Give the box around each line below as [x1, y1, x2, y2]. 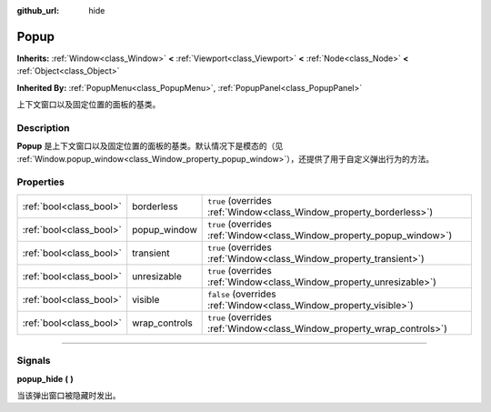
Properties [16, 176, 65, 188]
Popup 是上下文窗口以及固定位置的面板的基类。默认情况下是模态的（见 [16, 141, 284, 152]
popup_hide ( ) [16, 373, 75, 384]
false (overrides [207, 287, 276, 300]
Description [16, 121, 70, 134]
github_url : [16, 5, 59, 15]
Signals [16, 355, 51, 367]
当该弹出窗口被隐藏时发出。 [16, 389, 121, 400]
